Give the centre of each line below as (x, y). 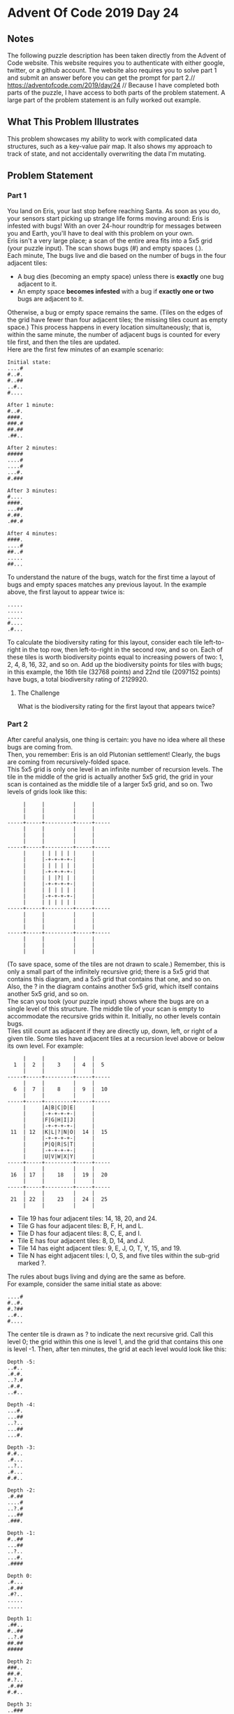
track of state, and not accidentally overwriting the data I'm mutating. (107, 153)
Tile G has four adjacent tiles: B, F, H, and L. (80, 1225)
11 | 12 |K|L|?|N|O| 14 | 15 (59, 1132)
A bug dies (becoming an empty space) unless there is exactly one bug (120, 276)
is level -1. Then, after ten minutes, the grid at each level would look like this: (117, 1349)
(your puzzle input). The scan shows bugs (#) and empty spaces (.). (105, 248)
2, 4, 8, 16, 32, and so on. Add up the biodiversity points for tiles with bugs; (115, 664)
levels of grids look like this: (47, 791)
